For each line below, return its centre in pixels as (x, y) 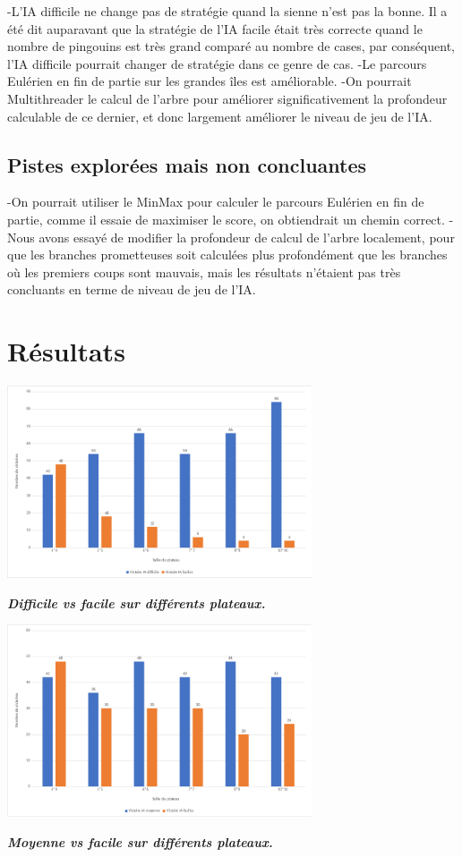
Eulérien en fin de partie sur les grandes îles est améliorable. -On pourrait (210, 81)
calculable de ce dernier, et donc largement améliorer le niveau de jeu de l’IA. (220, 116)
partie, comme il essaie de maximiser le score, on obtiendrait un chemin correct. (226, 219)
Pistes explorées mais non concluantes (187, 164)
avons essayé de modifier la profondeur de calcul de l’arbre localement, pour (247, 237)
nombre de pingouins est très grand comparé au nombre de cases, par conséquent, (231, 46)
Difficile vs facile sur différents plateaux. (137, 602)
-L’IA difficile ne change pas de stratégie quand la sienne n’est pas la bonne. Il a (227, 11)
